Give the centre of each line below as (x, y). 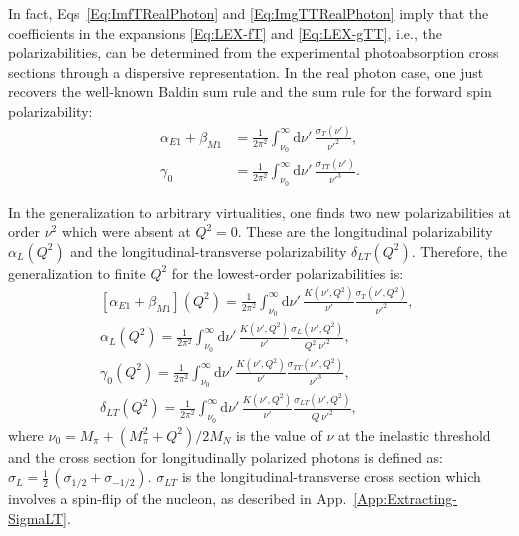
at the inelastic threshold (414, 434)
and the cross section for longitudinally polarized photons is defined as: (226, 456)
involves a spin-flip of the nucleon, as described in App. (177, 498)
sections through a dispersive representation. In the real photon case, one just (246, 71)
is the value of (279, 434)
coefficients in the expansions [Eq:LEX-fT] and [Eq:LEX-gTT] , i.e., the (225, 32)
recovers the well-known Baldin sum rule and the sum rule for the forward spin (250, 91)
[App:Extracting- (405, 498)
